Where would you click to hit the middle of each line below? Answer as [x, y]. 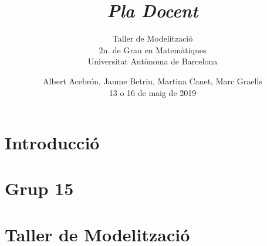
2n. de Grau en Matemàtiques [153, 49]
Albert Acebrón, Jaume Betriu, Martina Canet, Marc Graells [153, 81]
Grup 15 [39, 188]
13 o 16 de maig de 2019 [153, 92]
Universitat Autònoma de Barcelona [153, 61]
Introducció [52, 143]
